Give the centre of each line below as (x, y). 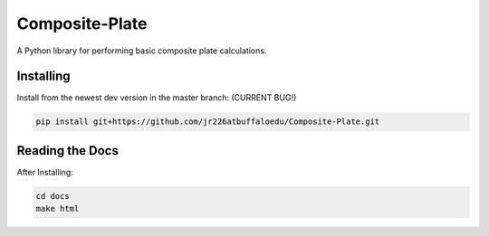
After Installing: (45, 172)
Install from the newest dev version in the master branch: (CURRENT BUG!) (157, 98)
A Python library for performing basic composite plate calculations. (142, 51)
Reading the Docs (68, 151)
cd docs (53, 196)
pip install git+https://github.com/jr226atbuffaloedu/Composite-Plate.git (208, 122)
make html (58, 209)
